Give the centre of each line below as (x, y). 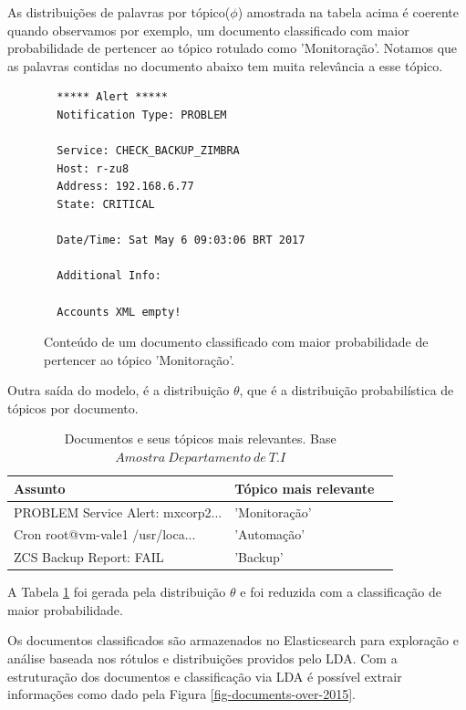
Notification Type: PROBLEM (142, 115)
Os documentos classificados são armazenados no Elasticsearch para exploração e (233, 640)
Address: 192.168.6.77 (125, 187)
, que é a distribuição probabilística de (347, 390)
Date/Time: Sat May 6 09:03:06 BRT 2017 (181, 240)
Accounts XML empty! (119, 312)
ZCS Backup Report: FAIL (89, 557)
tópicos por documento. (73, 407)
